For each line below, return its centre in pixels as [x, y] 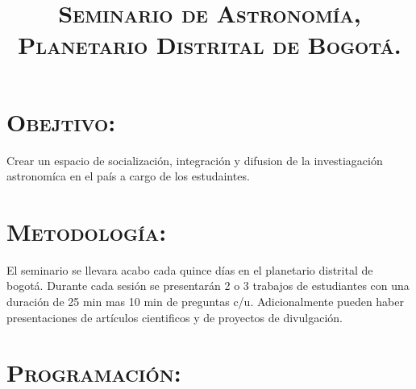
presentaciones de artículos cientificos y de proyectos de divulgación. [175, 317]
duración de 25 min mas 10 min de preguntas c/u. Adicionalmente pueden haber [205, 301]
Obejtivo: [61, 121]
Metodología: [87, 231]
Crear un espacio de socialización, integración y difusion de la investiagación [195, 160]
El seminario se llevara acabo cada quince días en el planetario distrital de [190, 269]
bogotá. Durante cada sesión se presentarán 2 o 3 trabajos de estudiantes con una [208, 286]
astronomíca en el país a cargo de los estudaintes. [128, 176]
